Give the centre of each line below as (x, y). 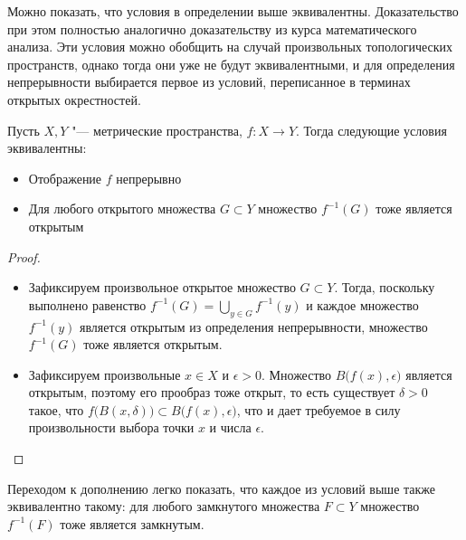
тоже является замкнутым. (132, 523)
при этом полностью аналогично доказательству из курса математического (212, 28)
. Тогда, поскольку (385, 287)
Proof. (24, 256)
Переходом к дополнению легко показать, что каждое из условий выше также (222, 488)
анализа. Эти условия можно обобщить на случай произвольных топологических (230, 47)
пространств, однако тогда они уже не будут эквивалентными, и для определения (231, 64)
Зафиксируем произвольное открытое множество (162, 287)
